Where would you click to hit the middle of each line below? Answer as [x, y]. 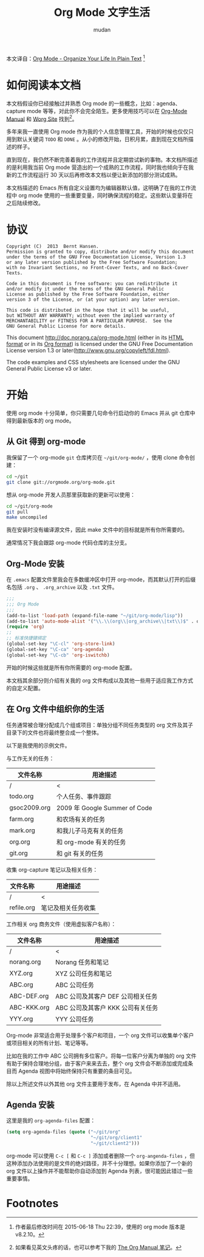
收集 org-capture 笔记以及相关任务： [52, 869]
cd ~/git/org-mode [29, 506]
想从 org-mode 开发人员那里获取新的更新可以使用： [71, 494]
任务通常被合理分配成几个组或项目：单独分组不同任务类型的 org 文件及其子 [100, 725]
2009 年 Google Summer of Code [104, 808]
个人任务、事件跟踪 [83, 796]
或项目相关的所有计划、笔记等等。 [49, 1042]
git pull [17, 512]
